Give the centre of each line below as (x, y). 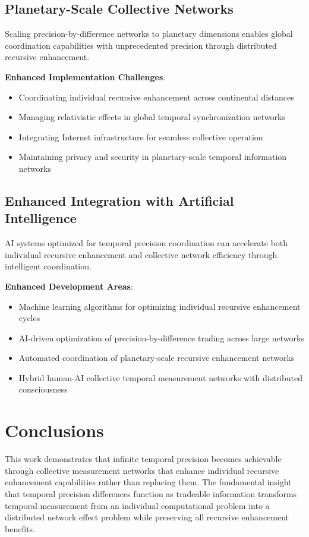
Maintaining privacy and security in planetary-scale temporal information (153, 157)
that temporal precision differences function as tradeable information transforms (151, 493)
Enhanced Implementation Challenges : (85, 76)
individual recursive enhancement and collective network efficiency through (141, 254)
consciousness (43, 389)
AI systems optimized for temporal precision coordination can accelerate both (146, 243)
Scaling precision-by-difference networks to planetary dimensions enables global (149, 34)
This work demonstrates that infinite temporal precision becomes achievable (143, 459)
